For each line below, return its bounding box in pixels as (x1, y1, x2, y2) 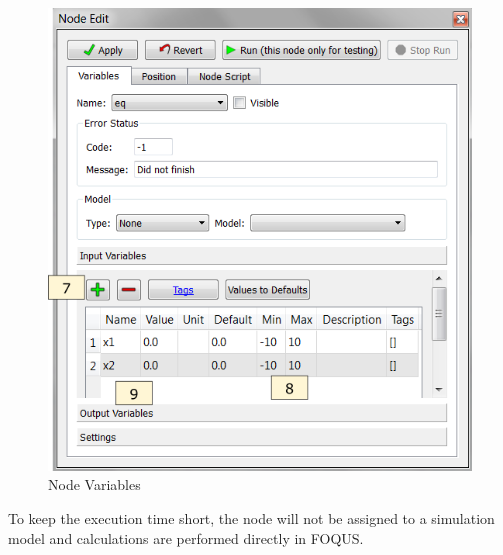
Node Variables (48, 474, 141, 495)
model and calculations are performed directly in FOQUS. (8, 527, 364, 548)
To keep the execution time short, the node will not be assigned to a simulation (8, 507, 495, 528)
